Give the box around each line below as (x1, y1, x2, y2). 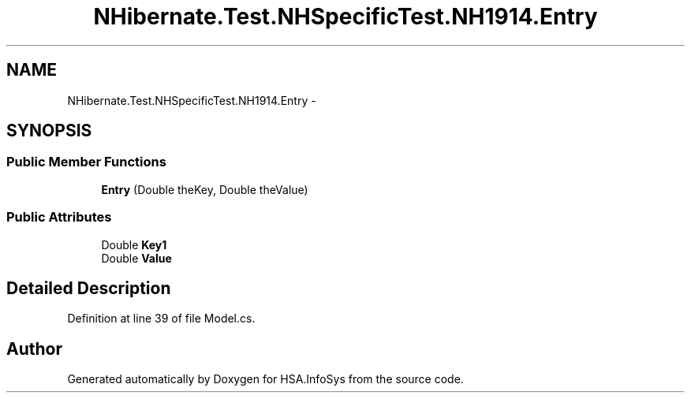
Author (6, 338, 62, 359)
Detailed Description (6, 278, 171, 298)
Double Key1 (101, 237, 167, 252)
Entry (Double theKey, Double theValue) (101, 182, 308, 196)
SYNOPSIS (6, 121, 92, 141)
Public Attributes (6, 209, 112, 226)
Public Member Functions (6, 154, 166, 170)
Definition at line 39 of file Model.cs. (67, 311, 256, 326)
